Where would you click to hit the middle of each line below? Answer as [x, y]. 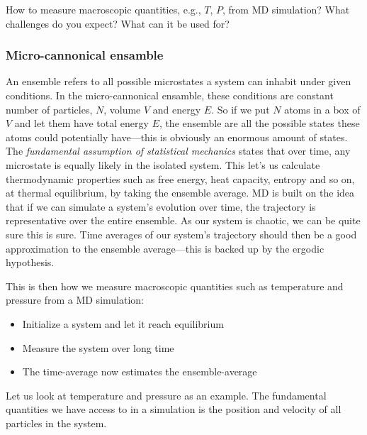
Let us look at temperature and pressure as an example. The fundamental [166, 395]
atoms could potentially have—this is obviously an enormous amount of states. [177, 137]
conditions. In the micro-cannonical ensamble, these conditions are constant [170, 95]
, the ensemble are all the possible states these [259, 123]
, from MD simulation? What [286, 9]
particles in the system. [56, 423]
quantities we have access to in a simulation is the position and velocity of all [174, 409]
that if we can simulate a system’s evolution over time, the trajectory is [161, 206]
